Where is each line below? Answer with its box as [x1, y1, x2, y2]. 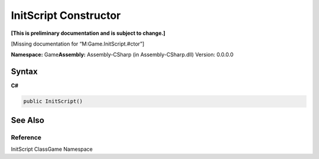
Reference [11, 133, 41, 141]
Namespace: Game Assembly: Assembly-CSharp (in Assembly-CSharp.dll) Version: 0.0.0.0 [11, 51, 233, 59]
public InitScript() [23, 98, 83, 105]
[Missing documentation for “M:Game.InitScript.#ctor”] [11, 40, 145, 47]
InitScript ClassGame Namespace [11, 145, 93, 152]
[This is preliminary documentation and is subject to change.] [11, 30, 165, 37]
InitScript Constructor [11, 9, 121, 22]
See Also [11, 115, 44, 125]
